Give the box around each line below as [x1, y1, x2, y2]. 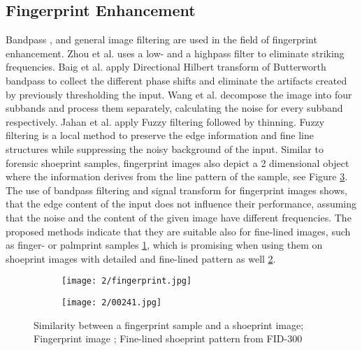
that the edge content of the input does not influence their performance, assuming [6, 196, 357, 211]
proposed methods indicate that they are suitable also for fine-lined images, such [6, 224, 351, 238]
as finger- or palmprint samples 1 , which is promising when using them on [6, 238, 323, 252]
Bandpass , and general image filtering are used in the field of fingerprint [6, 32, 317, 47]
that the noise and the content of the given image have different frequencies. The [6, 210, 352, 224]
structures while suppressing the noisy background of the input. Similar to [6, 141, 324, 156]
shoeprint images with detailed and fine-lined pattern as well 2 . [6, 251, 276, 265]
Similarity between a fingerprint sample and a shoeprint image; [34, 317, 304, 332]
